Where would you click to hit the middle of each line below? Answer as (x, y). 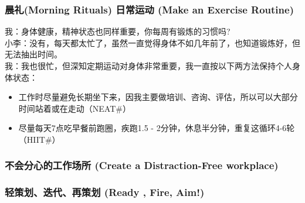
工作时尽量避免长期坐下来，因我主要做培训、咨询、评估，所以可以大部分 (158, 97)
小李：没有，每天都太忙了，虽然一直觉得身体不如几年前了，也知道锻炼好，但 (152, 42)
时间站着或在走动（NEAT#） (74, 108)
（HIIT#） (39, 139)
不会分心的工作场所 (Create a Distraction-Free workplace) (142, 165)
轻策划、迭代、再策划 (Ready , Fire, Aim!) (105, 192)
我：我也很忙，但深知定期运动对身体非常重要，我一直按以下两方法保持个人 (148, 66)
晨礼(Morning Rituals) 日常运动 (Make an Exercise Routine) (149, 9)
